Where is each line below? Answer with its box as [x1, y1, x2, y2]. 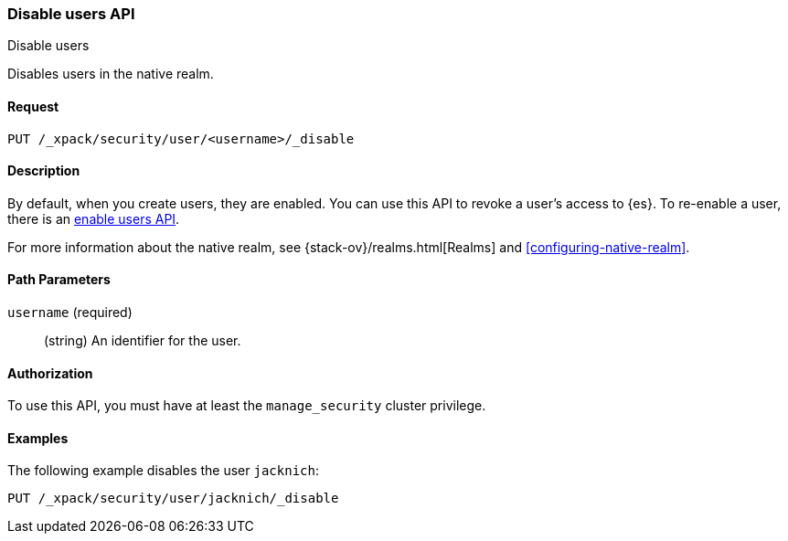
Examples [7, 430, 69, 446]
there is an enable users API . [7, 210, 180, 227]
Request [7, 98, 59, 114]
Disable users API [7, 5, 135, 23]
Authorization [7, 365, 93, 381]
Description [7, 163, 80, 179]
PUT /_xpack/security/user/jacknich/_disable [7, 491, 339, 506]
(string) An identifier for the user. [44, 333, 241, 349]
